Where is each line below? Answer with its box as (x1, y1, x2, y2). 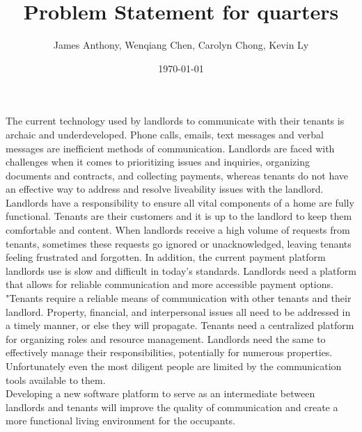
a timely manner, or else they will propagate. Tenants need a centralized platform (6, 318, 354, 333)
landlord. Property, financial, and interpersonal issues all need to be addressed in (6, 304, 351, 319)
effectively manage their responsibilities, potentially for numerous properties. (6, 345, 333, 360)
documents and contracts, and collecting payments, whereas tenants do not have (6, 168, 348, 182)
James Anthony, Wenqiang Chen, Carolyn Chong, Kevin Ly (53, 38, 309, 52)
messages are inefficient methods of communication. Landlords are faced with (6, 141, 335, 155)
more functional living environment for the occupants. (6, 413, 236, 428)
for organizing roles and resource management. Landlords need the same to (6, 331, 326, 346)
